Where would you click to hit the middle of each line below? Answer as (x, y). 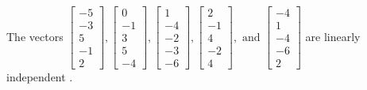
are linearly (333, 36)
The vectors (35, 36)
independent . (40, 77)
